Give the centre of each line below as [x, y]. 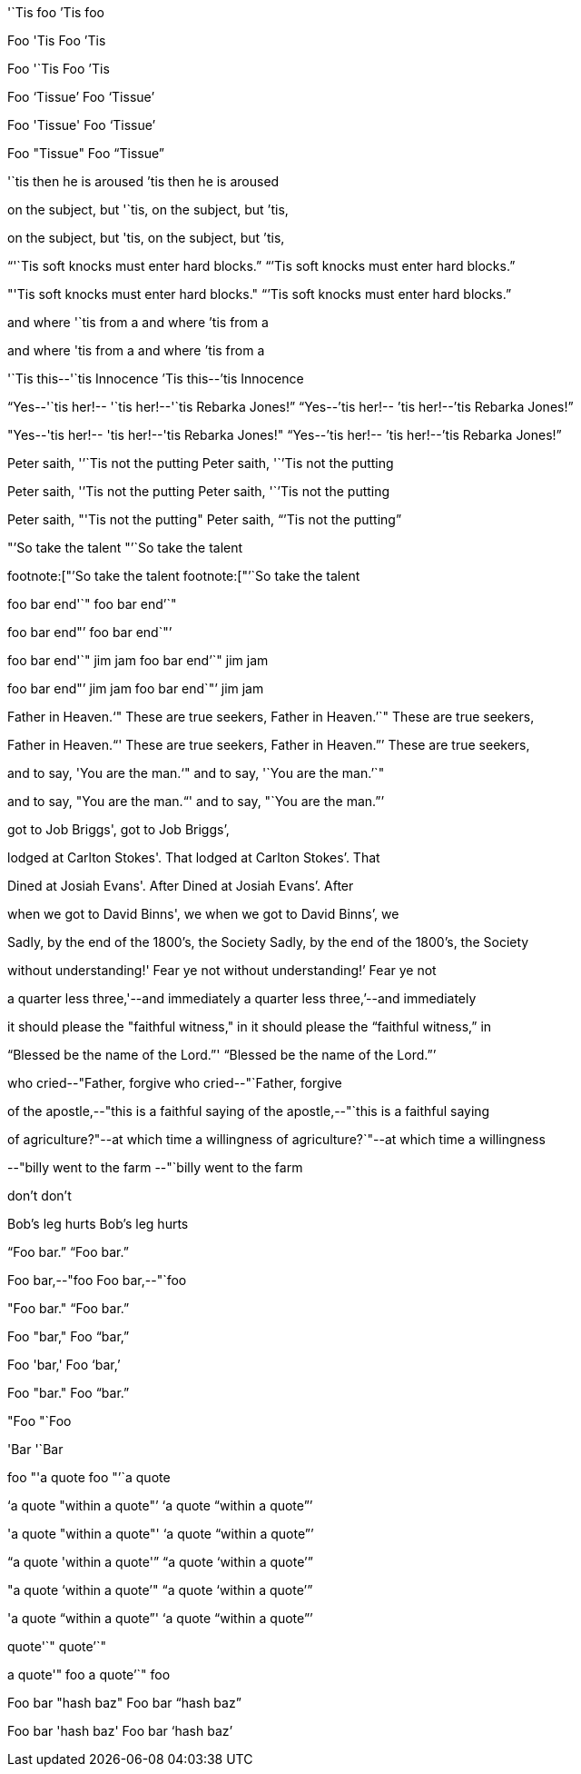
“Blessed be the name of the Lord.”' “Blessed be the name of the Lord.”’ [222, 1055]
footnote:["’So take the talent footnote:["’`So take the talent [184, 576]
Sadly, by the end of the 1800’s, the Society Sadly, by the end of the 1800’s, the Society [268, 942]
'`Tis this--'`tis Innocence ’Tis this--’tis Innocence [156, 379]
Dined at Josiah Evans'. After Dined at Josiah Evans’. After [181, 886]
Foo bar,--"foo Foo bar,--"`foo [97, 1280]
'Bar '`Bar [35, 1449]
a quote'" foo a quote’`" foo [89, 1674]
